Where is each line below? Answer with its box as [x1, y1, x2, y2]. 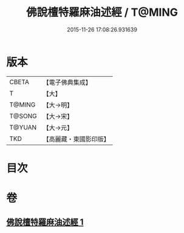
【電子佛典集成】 [43, 78, 92, 87]
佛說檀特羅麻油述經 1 [6, 217, 84, 228]
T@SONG [9, 111, 38, 120]
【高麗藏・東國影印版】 [43, 134, 111, 143]
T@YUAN [9, 123, 37, 131]
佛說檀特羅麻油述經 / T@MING [26, 5, 178, 19]
